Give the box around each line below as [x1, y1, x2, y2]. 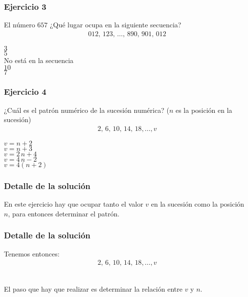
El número [4, 20, 35, 30]
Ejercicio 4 [4, 85, 46, 98]
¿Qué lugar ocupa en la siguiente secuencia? [49, 20, 181, 30]
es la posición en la [175, 105, 232, 115]
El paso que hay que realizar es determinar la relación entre [4, 283, 182, 294]
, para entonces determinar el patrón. [8, 208, 120, 218]
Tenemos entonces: [4, 248, 60, 258]
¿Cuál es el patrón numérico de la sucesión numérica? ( [4, 105, 169, 115]
